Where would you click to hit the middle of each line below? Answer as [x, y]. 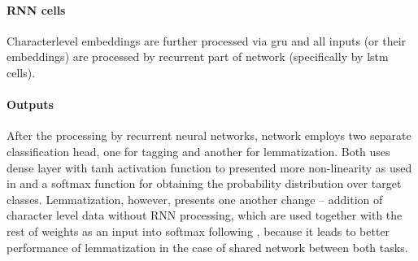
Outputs [30, 104]
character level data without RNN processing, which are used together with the [205, 215]
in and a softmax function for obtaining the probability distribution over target [204, 183]
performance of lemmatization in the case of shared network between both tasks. [207, 247]
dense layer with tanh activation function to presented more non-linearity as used [209, 167]
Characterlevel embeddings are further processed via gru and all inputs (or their [207, 40]
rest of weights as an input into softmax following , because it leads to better [198, 231]
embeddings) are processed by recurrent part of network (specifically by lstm [198, 57]
